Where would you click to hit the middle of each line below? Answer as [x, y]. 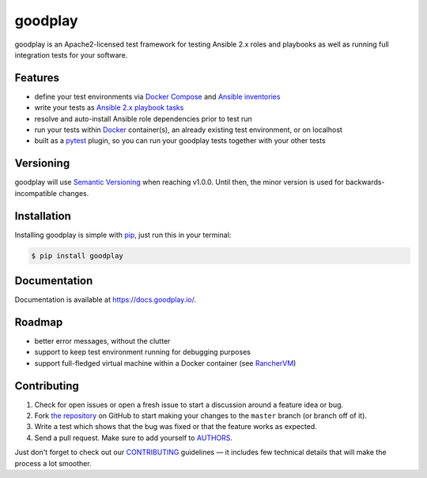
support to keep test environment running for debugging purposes [142, 352]
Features [37, 78]
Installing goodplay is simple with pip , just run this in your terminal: [123, 235]
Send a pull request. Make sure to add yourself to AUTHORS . [134, 438]
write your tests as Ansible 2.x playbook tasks [109, 107]
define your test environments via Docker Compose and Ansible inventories [157, 96]
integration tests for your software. [71, 55]
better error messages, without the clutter [102, 341]
